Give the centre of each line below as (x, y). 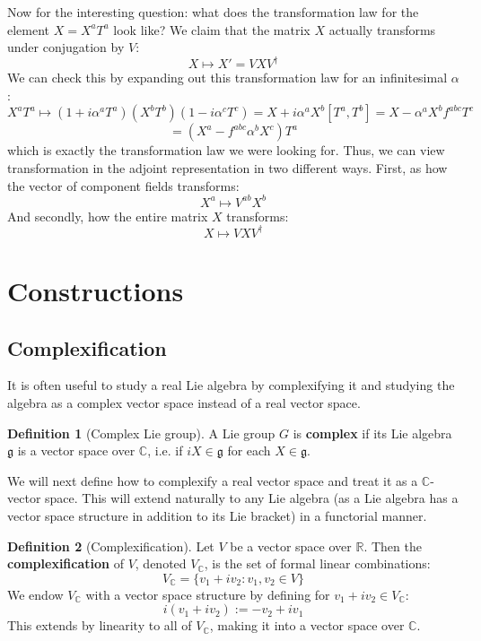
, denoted (161, 563)
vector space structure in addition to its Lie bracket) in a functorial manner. (217, 515)
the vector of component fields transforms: (123, 185)
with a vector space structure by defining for (208, 594)
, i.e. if (165, 450)
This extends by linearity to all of (100, 625)
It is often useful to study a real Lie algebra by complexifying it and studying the (231, 385)
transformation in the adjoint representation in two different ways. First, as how (227, 168)
